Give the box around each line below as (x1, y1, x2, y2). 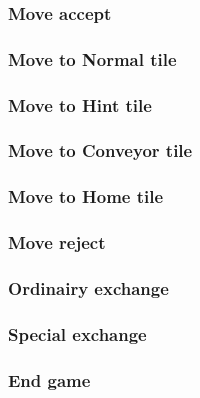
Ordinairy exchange (8, 275, 169, 300)
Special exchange (8, 321, 147, 346)
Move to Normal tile (8, 46, 177, 71)
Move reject (8, 230, 106, 255)
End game (8, 367, 91, 392)
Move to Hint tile (8, 92, 152, 117)
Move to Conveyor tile (8, 138, 193, 163)
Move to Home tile (8, 184, 164, 209)
